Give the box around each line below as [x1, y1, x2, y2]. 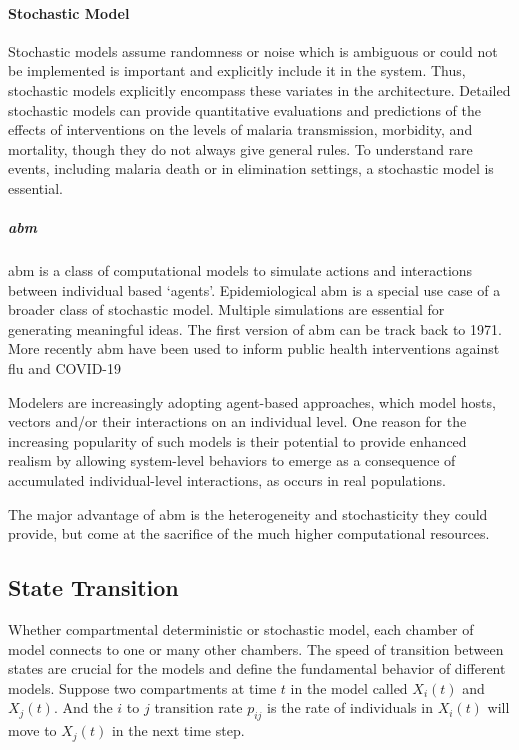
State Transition [8, 572, 179, 603]
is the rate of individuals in [267, 697, 433, 718]
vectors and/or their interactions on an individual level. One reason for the [8, 411, 467, 432]
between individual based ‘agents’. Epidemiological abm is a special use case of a [8, 279, 501, 300]
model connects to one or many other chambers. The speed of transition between [8, 638, 504, 659]
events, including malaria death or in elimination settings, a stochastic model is [8, 158, 494, 179]
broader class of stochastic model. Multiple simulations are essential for [8, 299, 445, 320]
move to [8, 720, 57, 741]
